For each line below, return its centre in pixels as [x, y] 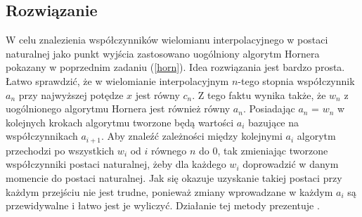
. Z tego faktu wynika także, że [259, 94]
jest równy [157, 94]
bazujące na [274, 122]
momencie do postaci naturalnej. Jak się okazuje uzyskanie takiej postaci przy [174, 178]
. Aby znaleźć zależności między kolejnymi [192, 136]
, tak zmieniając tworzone [273, 150]
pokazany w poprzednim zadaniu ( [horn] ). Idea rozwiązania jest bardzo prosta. [175, 67]
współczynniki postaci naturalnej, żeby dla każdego [116, 164]
